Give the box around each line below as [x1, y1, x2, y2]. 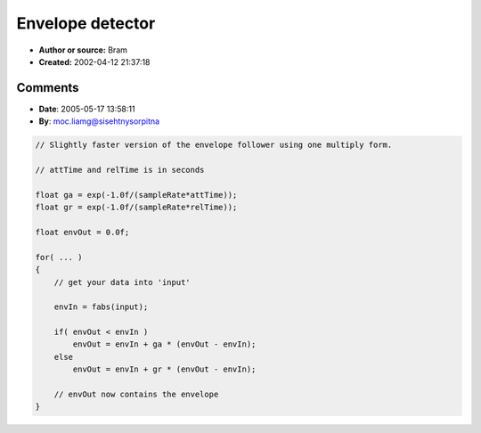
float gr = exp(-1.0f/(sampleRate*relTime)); [35, 202, 238, 213]
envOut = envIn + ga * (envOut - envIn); [72, 339, 257, 349]
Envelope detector [16, 13, 156, 33]
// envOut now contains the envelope [53, 389, 219, 400]
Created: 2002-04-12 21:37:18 [38, 56, 151, 67]
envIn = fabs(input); [53, 302, 149, 312]
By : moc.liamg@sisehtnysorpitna [38, 116, 160, 127]
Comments [16, 80, 79, 95]
